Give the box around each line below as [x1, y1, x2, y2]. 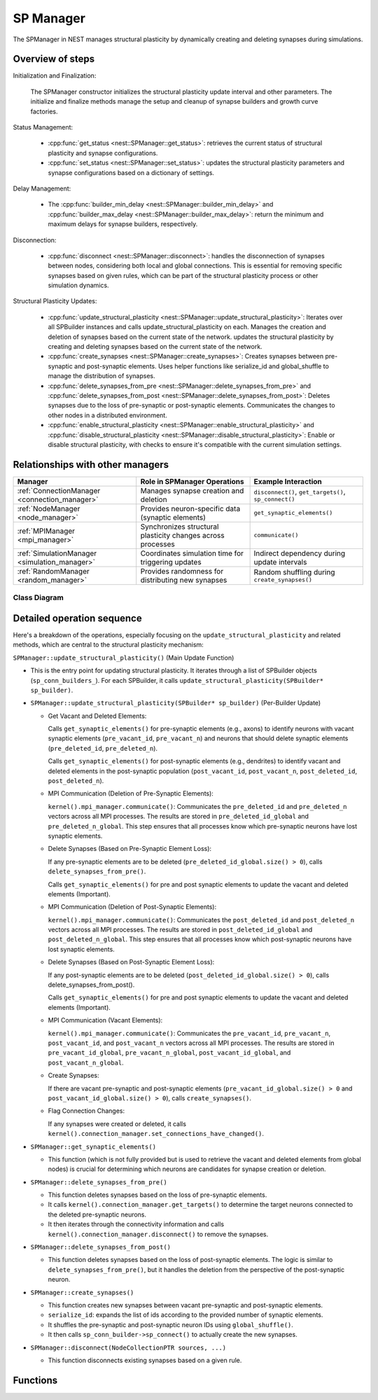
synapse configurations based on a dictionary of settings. [48, 168, 215, 176]
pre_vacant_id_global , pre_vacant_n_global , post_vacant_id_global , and [48, 1048, 291, 1057]
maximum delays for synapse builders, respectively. [48, 220, 198, 228]
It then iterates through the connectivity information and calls [48, 1220, 224, 1228]
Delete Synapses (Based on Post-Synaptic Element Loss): [48, 958, 215, 966]
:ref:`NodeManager [17, 504, 80, 513]
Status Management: [13, 123, 73, 132]
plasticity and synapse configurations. [48, 148, 158, 157]
